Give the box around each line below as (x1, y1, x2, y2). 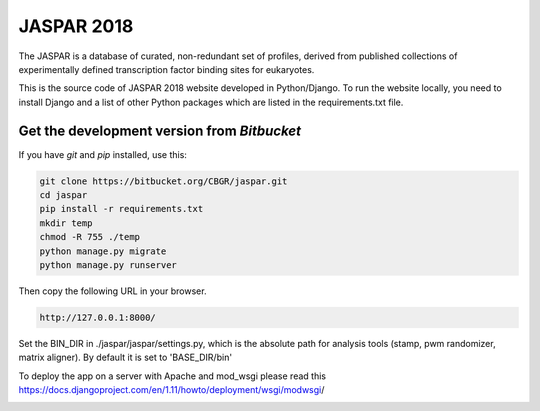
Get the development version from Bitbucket (18, 122, 302, 139)
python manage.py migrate (39, 245, 167, 257)
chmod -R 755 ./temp (39, 231, 140, 243)
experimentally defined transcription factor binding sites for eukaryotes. (18, 63, 315, 75)
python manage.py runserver (39, 259, 177, 270)
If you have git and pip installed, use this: (18, 148, 187, 160)
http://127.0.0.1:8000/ (39, 311, 157, 323)
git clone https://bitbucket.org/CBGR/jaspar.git (39, 175, 288, 187)
